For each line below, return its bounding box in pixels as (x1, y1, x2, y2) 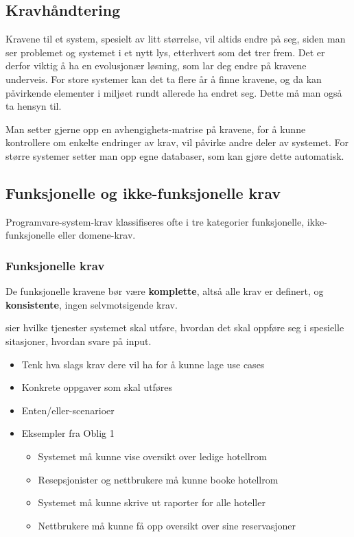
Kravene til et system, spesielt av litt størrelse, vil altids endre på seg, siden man (5, 32, 346, 46)
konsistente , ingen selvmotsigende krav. (5, 297, 178, 311)
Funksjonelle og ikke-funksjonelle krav (5, 182, 281, 203)
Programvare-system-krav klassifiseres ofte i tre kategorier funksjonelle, (5, 214, 305, 228)
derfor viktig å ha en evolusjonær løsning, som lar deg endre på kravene (5, 58, 307, 73)
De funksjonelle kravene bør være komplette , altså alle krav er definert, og (5, 284, 324, 298)
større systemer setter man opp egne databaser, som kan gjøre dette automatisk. (5, 148, 344, 163)
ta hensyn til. (5, 99, 62, 113)
